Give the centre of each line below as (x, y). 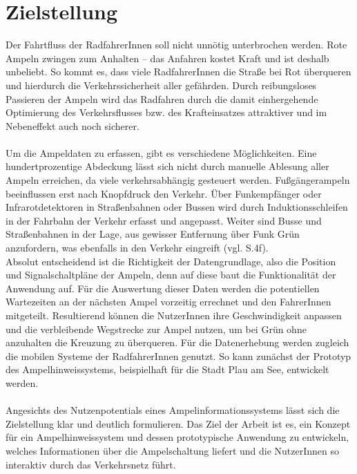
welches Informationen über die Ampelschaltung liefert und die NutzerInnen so (173, 450)
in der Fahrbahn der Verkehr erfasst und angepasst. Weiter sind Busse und (164, 220)
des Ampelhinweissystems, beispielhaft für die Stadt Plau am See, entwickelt (167, 369)
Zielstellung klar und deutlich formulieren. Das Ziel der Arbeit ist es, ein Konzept (178, 423)
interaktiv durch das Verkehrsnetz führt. (91, 464)
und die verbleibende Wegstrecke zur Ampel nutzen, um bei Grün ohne (156, 329)
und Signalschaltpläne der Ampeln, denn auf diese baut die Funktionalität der (171, 275)
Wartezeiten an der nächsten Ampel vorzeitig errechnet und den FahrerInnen (168, 302)
